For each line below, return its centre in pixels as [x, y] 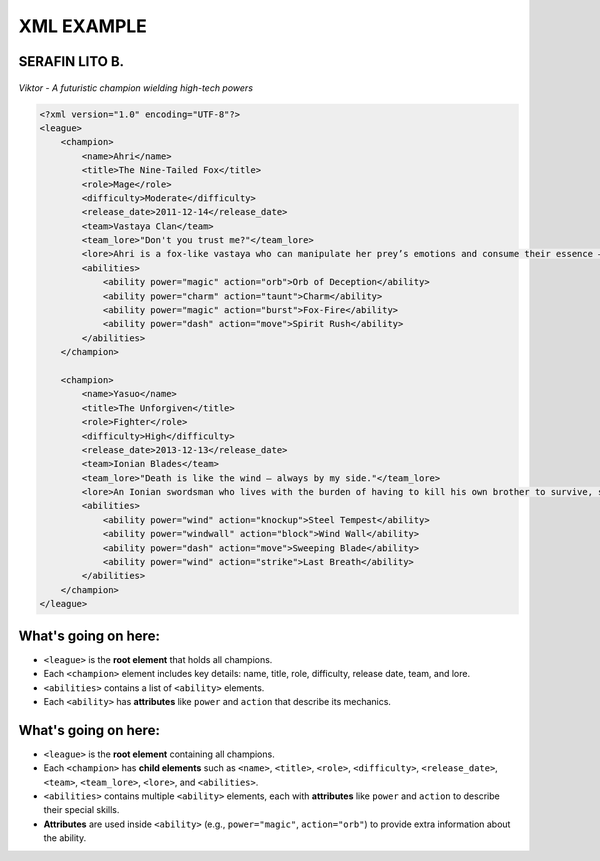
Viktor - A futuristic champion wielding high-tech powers [136, 87]
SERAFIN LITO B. [71, 61]
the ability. [65, 838]
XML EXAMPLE [82, 26]
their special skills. [81, 810]
